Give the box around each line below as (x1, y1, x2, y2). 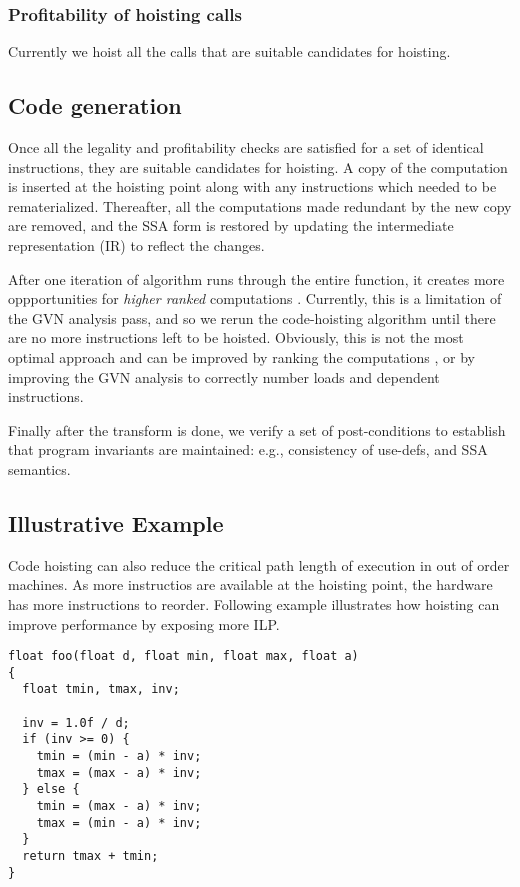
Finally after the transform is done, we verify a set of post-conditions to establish (8, 419, 506, 440)
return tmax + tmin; (22, 848, 159, 863)
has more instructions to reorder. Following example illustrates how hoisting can (8, 593, 500, 614)
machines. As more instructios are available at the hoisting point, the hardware (8, 574, 493, 595)
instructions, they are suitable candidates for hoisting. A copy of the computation (8, 156, 508, 177)
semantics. (8, 458, 71, 479)
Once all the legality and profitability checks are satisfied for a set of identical (8, 137, 484, 158)
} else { (22, 782, 80, 797)
